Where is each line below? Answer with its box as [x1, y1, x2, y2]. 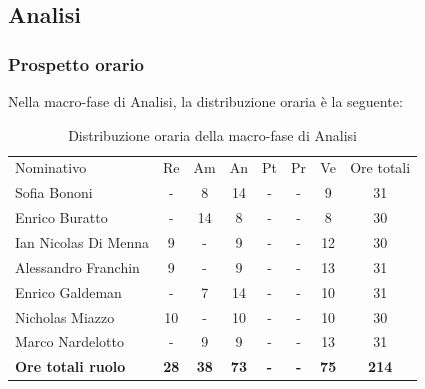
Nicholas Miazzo [15, 306, 115, 327]
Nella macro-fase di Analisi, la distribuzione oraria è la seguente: [8, 91, 403, 111]
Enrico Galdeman [15, 281, 122, 302]
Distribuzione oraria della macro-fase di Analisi [68, 124, 357, 145]
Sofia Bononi [15, 182, 93, 203]
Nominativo [15, 157, 87, 178]
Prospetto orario [8, 51, 145, 76]
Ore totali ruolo [15, 356, 126, 377]
